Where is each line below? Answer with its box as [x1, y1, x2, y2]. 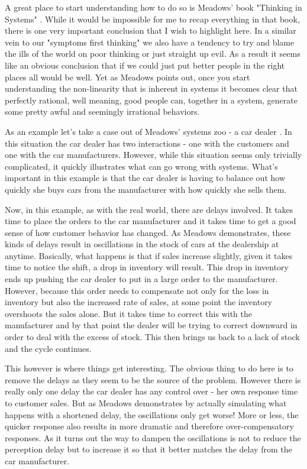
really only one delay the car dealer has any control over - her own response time [5, 385, 298, 397]
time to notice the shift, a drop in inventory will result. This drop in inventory [5, 261, 289, 273]
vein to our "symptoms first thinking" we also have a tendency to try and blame [5, 35, 295, 48]
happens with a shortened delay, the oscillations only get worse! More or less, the [5, 408, 299, 421]
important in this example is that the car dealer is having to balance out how [5, 172, 286, 184]
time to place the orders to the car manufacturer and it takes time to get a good [5, 215, 296, 227]
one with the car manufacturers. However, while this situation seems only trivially [5, 148, 302, 161]
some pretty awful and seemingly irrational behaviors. [5, 105, 200, 118]
